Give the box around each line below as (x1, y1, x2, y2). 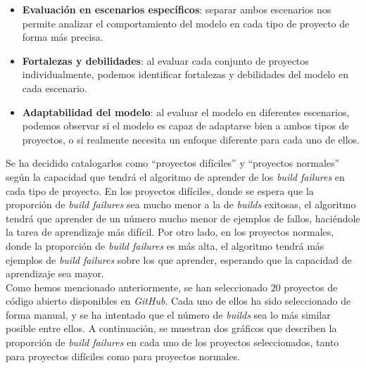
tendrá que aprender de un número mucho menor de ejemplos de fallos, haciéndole (6, 210, 360, 225)
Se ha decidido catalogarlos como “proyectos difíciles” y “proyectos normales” (6, 156, 340, 170)
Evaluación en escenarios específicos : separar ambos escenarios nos (22, 2, 332, 16)
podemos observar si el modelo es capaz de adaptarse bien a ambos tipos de (22, 118, 349, 133)
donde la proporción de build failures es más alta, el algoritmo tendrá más (6, 238, 324, 253)
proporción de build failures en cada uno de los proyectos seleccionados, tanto (6, 335, 339, 350)
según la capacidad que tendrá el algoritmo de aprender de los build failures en (6, 169, 345, 184)
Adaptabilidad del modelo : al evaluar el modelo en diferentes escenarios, (22, 104, 350, 119)
